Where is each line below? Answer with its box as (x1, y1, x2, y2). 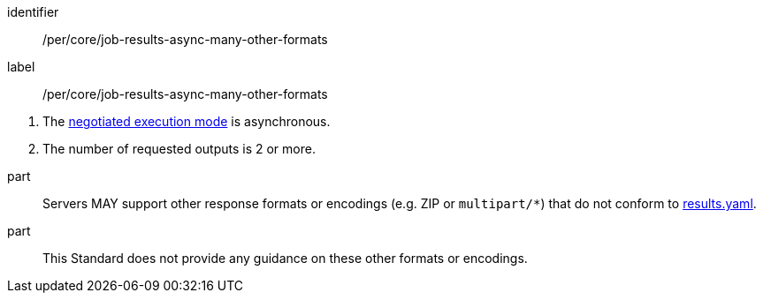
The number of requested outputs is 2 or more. (42, 141, 316, 156)
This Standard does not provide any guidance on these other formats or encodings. (42, 251, 528, 266)
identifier (7, 4, 59, 19)
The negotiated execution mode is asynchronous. (42, 114, 331, 129)
